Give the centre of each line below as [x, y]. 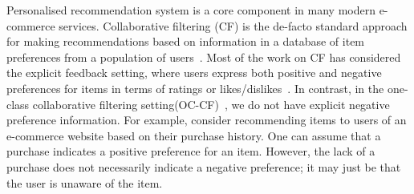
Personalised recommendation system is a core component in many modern [191, 10]
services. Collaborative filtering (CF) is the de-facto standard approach [233, 25]
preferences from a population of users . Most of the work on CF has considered [204, 57]
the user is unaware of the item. [85, 182]
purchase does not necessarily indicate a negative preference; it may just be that [204, 166]
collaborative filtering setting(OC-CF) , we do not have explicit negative [211, 104]
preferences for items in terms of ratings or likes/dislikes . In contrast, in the [195, 88]
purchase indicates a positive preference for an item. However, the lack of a [191, 151]
